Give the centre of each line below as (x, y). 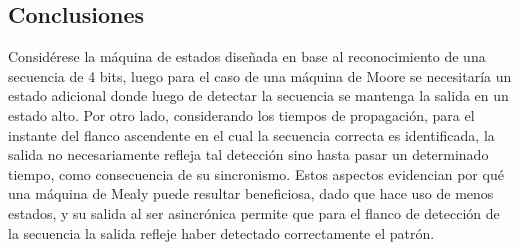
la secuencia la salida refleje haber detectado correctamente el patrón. (221, 232)
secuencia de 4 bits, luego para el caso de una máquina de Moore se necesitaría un (260, 75)
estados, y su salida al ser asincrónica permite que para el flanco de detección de (254, 212)
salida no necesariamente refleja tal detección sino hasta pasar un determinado (248, 154)
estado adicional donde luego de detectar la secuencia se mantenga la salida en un (258, 95)
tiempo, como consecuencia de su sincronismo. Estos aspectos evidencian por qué (256, 173)
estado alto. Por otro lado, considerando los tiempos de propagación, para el (241, 114)
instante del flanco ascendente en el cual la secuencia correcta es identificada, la (251, 134)
